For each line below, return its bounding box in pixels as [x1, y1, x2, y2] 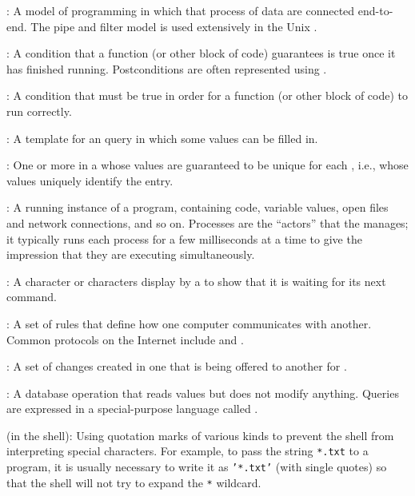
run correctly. [6, 102, 72, 119]
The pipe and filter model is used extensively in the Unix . [30, 18, 317, 34]
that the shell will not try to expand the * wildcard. [6, 474, 261, 490]
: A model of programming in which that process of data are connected [6, 2, 355, 18]
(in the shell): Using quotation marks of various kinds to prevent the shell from [6, 427, 394, 443]
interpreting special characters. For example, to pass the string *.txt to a [6, 442, 369, 459]
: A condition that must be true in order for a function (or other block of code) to [6, 87, 409, 104]
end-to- [357, 2, 393, 18]
